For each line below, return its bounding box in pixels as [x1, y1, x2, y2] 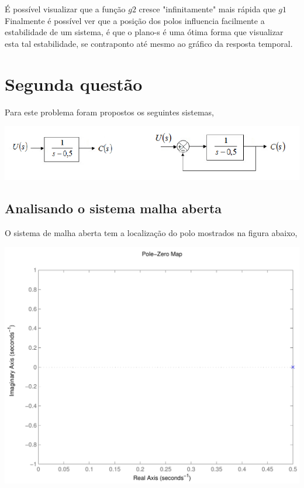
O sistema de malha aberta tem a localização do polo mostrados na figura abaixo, [5, 226, 298, 238]
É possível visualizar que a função [5, 3, 126, 15]
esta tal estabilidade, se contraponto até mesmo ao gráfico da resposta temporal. [5, 37, 293, 49]
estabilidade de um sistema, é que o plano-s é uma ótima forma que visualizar [5, 26, 284, 38]
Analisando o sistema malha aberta [5, 199, 222, 217]
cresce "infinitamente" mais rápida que [139, 3, 276, 15]
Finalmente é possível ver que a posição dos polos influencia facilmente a [5, 14, 265, 26]
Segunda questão [5, 71, 143, 95]
